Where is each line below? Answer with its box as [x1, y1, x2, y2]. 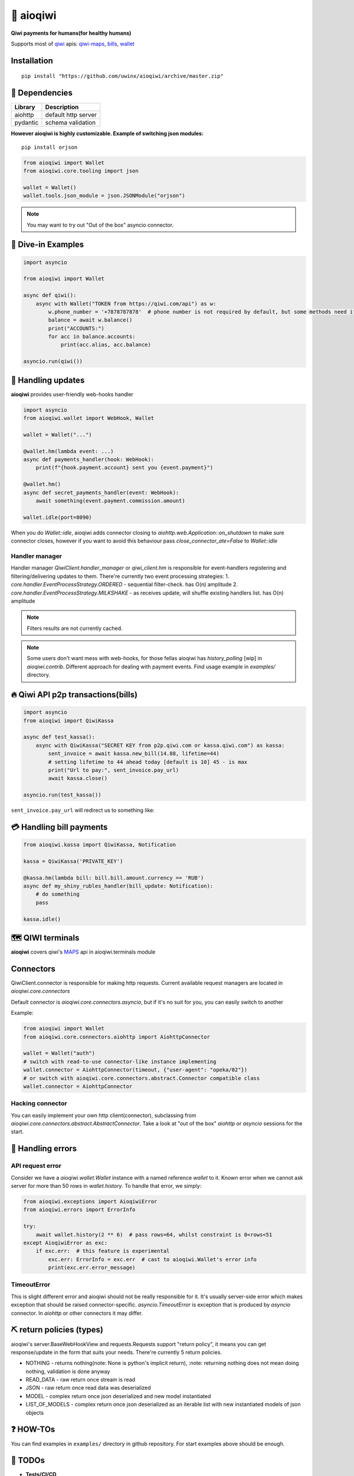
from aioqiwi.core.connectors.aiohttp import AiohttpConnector [23, 1033, 211, 1040]
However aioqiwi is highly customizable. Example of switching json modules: [11, 130, 204, 137]
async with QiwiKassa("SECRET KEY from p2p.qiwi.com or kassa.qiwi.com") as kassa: [35, 742, 285, 749]
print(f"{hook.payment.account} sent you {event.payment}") [35, 464, 214, 471]
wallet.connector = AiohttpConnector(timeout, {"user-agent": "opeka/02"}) [23, 1066, 248, 1073]
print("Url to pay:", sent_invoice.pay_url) [48, 766, 179, 773]
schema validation [45, 119, 96, 127]
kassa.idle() [23, 916, 61, 922]
